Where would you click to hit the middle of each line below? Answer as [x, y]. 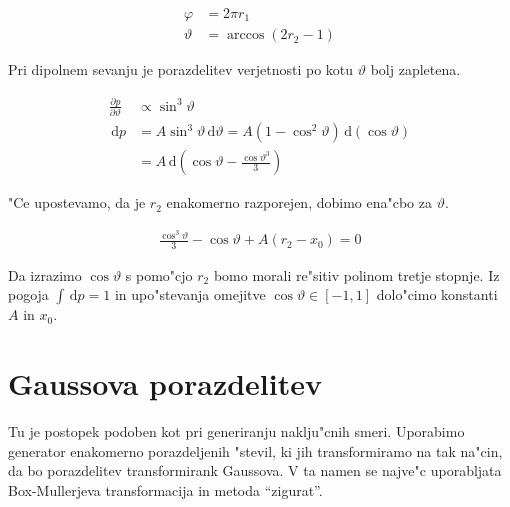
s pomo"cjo [159, 274]
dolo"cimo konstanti [437, 294]
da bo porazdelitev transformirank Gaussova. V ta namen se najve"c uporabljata [255, 470]
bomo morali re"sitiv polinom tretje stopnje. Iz [356, 274]
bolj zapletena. [415, 69]
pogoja [28, 294]
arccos [245, 35]
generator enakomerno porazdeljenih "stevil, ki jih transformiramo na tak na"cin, [255, 450]
